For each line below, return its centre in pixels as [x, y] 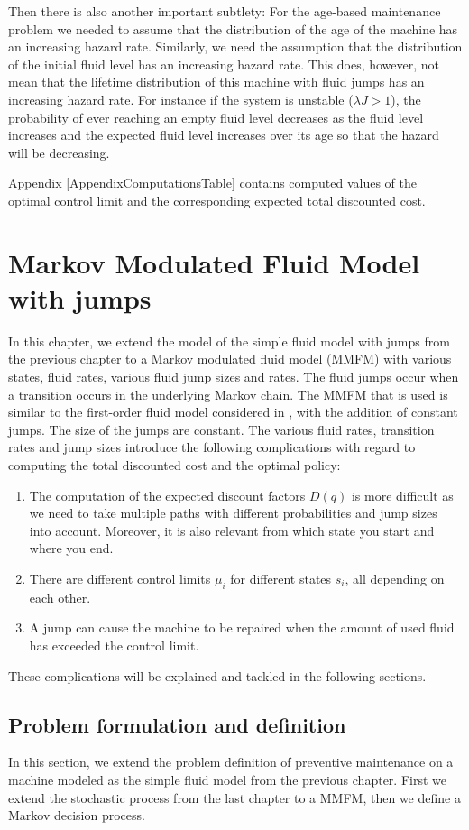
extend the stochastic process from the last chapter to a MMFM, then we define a [234, 797]
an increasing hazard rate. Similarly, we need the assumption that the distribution [235, 46]
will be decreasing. [59, 152]
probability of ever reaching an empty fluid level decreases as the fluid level [216, 117]
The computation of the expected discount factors [167, 495]
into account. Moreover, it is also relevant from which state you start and [232, 530]
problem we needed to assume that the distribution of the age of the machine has [233, 28]
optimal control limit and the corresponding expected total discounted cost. [217, 200]
